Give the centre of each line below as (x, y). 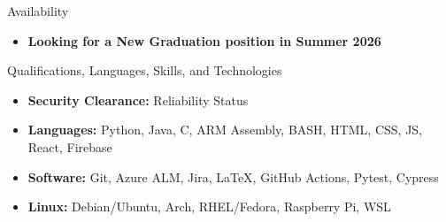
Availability (38, 11)
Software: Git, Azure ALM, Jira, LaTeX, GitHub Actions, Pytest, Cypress (233, 176)
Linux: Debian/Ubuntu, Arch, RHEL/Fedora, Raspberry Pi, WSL (209, 207)
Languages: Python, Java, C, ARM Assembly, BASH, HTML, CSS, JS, (225, 130)
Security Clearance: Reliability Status (138, 100)
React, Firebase (70, 146)
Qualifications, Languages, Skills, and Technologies (145, 70)
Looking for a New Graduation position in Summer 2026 (204, 40)
